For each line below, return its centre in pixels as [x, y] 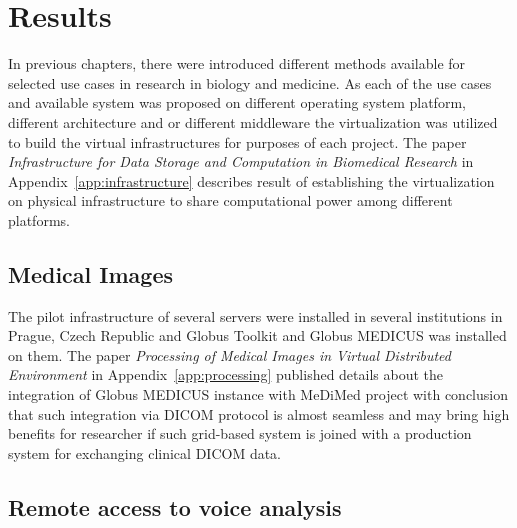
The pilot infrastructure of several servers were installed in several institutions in [255, 315]
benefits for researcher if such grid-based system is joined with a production [240, 433]
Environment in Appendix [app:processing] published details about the [226, 374]
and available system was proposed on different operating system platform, [237, 102]
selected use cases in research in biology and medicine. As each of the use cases [250, 82]
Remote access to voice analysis [175, 506]
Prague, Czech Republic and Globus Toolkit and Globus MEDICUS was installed [257, 335]
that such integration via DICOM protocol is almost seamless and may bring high [259, 413]
